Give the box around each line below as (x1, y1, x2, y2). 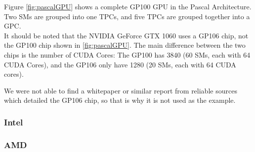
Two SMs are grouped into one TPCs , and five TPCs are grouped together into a (4, 11, 250, 21)
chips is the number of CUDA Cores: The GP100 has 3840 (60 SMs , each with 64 (4, 49, 251, 60)
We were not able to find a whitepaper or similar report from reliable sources (4, 85, 237, 95)
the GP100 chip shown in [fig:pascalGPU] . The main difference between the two (4, 40, 246, 50)
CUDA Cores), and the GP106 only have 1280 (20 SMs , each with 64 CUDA (4, 59, 236, 69)
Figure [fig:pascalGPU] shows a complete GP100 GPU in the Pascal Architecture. (4, 1, 252, 11)
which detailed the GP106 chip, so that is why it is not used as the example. (4, 95, 236, 105)
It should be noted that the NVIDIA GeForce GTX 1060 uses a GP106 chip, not (4, 30, 249, 40)
